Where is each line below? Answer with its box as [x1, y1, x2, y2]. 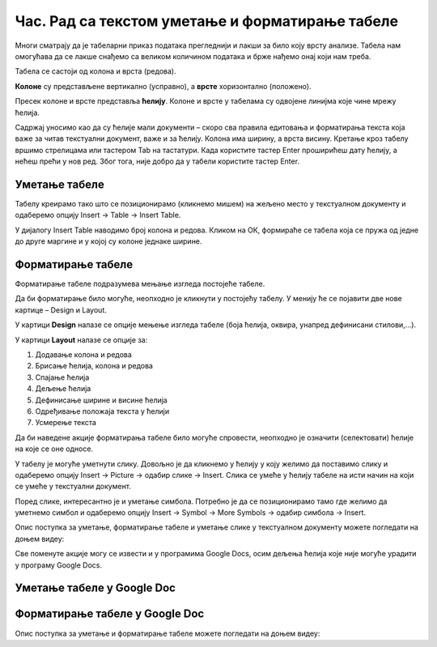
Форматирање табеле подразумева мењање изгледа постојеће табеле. [15, 279, 265, 289]
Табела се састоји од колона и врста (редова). [15, 66, 177, 76]
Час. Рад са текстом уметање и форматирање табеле [15, 12, 399, 30]
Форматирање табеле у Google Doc [15, 607, 205, 621]
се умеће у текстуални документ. [15, 482, 131, 492]
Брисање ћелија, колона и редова [35, 361, 154, 371]
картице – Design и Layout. [15, 304, 107, 315]
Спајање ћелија [35, 372, 90, 382]
